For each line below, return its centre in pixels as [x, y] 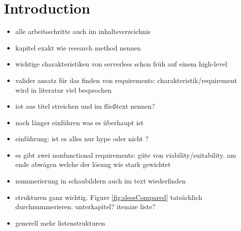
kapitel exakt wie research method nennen [78, 47]
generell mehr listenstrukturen [60, 223]
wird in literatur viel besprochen [63, 90]
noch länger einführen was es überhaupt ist [79, 122]
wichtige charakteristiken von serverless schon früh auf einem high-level [121, 64]
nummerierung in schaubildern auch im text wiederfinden [101, 181]
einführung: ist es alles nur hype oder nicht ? [82, 139]
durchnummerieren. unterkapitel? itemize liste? [85, 206]
